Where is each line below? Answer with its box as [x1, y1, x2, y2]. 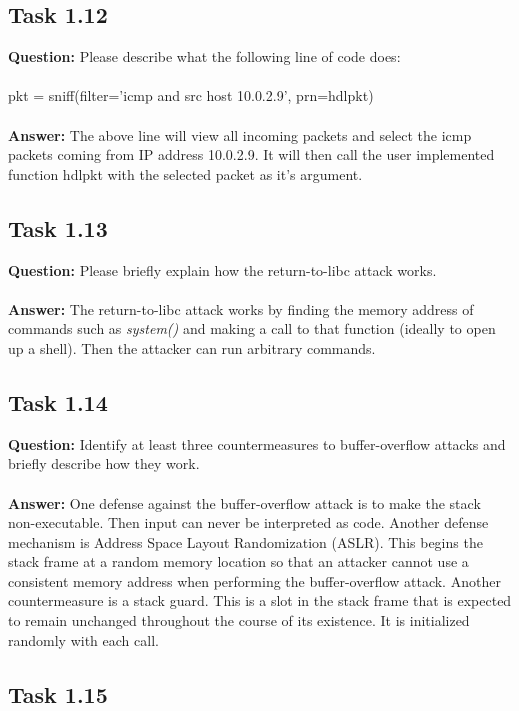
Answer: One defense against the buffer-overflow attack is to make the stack [8, 492, 481, 513]
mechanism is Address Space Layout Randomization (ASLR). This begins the [8, 531, 483, 552]
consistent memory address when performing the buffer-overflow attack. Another [8, 570, 501, 591]
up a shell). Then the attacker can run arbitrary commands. [8, 337, 376, 358]
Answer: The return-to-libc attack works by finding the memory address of [8, 298, 474, 319]
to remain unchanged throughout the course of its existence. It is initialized [8, 610, 470, 631]
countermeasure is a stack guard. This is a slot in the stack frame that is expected [8, 590, 512, 611]
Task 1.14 [8, 386, 108, 417]
